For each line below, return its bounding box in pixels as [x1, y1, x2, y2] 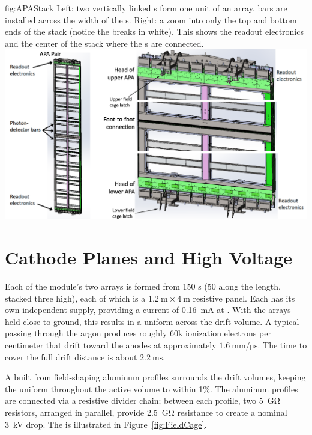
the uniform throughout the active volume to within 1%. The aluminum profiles [5, 382, 298, 395]
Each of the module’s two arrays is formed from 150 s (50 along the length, [5, 280, 281, 293]
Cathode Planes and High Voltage [5, 245, 293, 270]
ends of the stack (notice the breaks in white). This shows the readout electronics [5, 25, 304, 38]
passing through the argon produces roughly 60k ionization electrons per [5, 327, 271, 339]
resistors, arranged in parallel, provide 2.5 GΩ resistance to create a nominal [5, 406, 287, 419]
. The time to [257, 339, 307, 351]
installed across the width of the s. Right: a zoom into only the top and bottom [5, 13, 297, 26]
